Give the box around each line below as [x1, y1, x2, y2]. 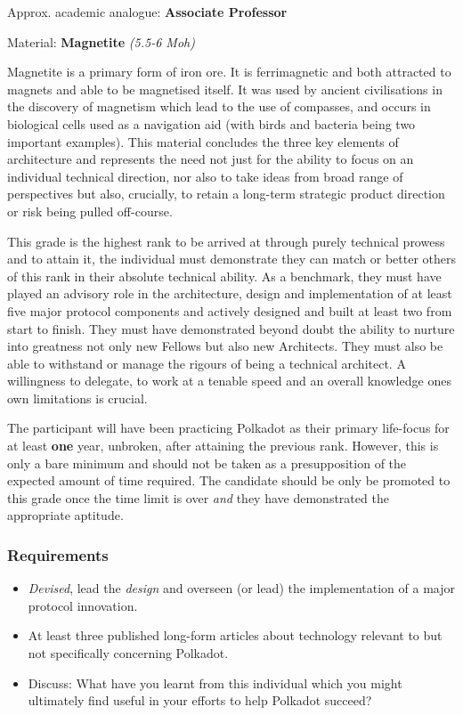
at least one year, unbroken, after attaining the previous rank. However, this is [7, 436, 439, 455]
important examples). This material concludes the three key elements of [7, 132, 399, 150]
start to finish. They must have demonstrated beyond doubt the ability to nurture [7, 319, 455, 337]
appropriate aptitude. [7, 506, 124, 524]
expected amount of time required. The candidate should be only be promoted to [7, 471, 451, 490]
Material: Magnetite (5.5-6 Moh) [7, 32, 195, 51]
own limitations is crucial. [7, 388, 148, 407]
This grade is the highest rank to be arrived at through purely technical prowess [7, 232, 445, 250]
